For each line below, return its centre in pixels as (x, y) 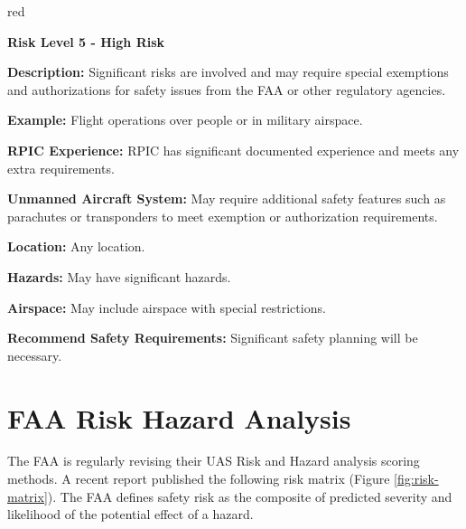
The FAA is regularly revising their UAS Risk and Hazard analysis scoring (214, 461)
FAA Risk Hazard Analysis (179, 417)
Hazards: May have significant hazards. (119, 276)
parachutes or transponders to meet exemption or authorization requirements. (223, 216)
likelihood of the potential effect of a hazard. (130, 514)
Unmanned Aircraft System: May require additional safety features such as (227, 198)
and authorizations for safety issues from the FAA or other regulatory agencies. (227, 89)
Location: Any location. (76, 246)
